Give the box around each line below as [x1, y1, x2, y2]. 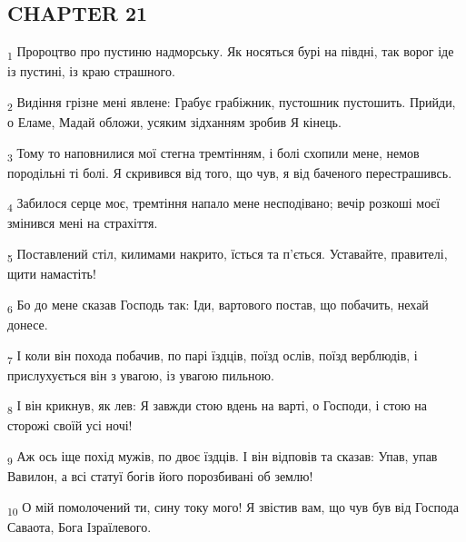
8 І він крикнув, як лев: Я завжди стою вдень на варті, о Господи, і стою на [7, 396, 428, 418]
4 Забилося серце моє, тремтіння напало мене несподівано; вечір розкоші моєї [7, 193, 441, 215]
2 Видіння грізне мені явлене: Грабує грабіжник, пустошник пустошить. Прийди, [7, 92, 456, 113]
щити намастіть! [7, 264, 96, 283]
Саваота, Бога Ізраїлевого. [7, 517, 152, 536]
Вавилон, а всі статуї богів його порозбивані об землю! [7, 467, 313, 486]
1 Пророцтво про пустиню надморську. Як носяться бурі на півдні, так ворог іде [7, 42, 454, 63]
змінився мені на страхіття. [7, 213, 158, 232]
